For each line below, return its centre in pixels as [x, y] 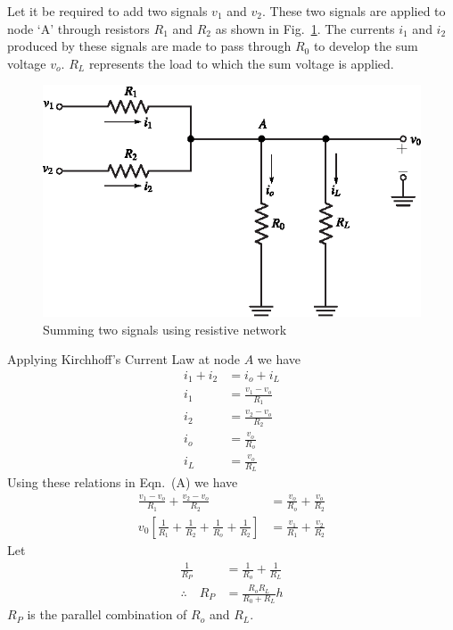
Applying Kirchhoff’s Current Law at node [124, 359]
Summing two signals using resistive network [165, 329]
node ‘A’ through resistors [78, 28]
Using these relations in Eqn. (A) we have [123, 482]
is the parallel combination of [107, 614]
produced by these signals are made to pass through [149, 46]
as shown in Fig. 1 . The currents [305, 28]
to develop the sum [366, 46]
